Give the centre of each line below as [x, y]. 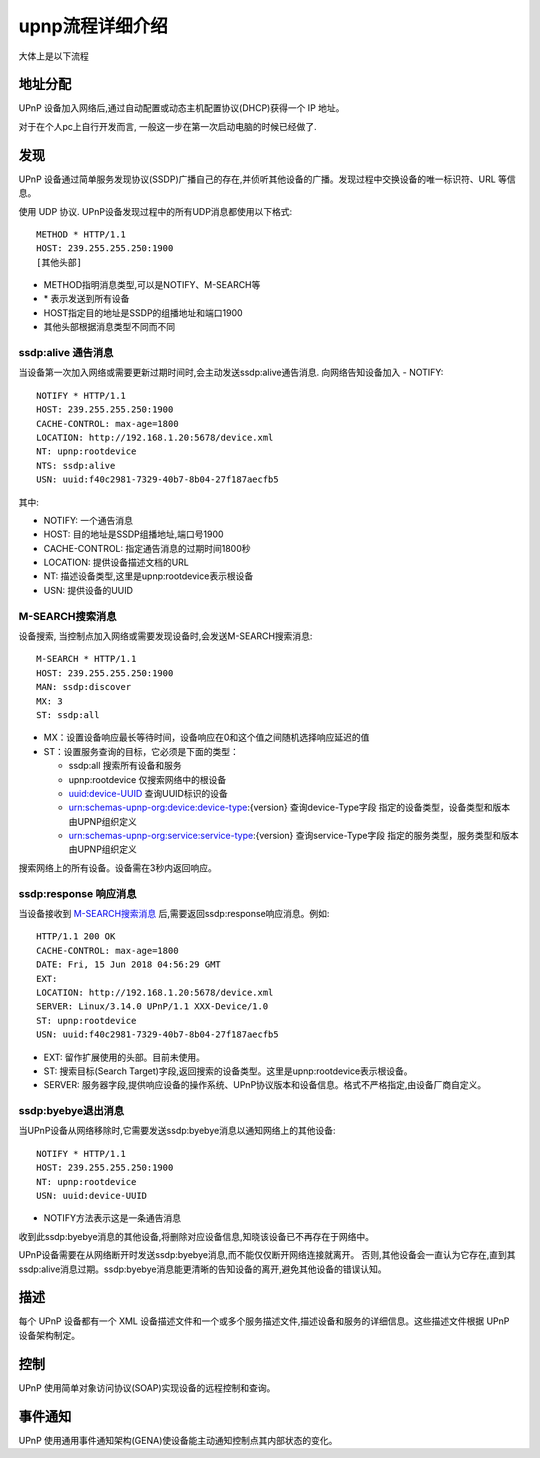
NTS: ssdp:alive [76, 465]
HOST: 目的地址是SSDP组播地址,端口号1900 [133, 534]
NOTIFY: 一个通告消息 [88, 520]
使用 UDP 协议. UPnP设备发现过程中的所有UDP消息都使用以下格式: [155, 211]
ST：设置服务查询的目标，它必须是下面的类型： [141, 751]
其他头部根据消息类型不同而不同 [109, 327]
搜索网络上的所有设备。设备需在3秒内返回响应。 [117, 867]
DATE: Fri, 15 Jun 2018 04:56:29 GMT [129, 964]
